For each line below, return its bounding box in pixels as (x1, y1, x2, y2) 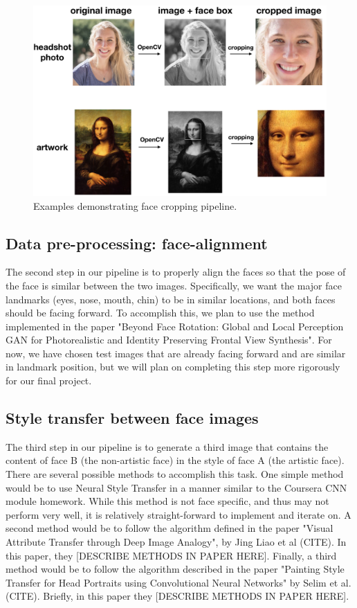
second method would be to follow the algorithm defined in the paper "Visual (6, 521, 333, 535)
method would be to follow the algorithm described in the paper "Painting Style (6, 562, 345, 576)
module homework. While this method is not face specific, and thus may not (6, 494, 329, 508)
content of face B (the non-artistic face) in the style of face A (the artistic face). (6, 453, 345, 467)
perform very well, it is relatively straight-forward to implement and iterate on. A (6, 507, 351, 521)
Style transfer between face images (6, 407, 259, 429)
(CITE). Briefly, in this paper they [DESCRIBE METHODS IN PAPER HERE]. (6, 589, 349, 603)
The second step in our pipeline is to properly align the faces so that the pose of (6, 265, 346, 279)
